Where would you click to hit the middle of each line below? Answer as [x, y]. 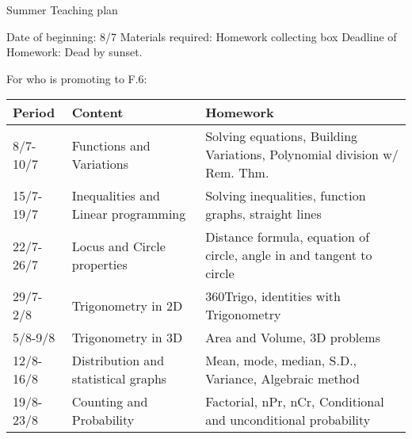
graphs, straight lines [263, 214]
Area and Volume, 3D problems [293, 338]
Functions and [111, 145]
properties [99, 264]
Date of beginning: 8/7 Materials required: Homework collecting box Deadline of [202, 36]
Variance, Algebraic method [282, 379]
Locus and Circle [118, 246]
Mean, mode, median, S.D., [281, 361]
